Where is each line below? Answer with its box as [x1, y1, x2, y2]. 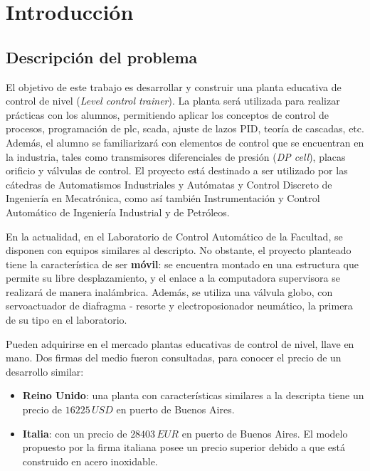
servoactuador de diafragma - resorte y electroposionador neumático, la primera [6, 298, 353, 313]
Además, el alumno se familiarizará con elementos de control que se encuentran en [6, 134, 364, 149]
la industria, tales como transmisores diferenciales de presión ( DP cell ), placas [6, 149, 346, 164]
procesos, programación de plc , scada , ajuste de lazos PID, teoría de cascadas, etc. [6, 121, 364, 136]
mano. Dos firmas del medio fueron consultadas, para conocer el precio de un [6, 350, 342, 365]
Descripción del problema [6, 46, 198, 68]
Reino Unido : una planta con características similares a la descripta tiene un [22, 388, 364, 403]
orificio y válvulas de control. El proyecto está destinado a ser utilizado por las [6, 163, 348, 178]
